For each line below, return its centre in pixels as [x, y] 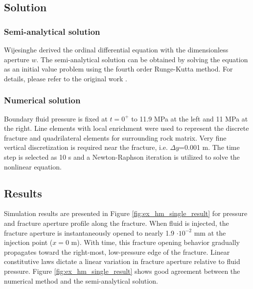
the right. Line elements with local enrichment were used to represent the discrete [126, 128]
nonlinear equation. [33, 166]
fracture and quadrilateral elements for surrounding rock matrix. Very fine [115, 137]
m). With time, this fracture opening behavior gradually [155, 242]
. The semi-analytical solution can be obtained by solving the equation [142, 59]
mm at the [210, 232]
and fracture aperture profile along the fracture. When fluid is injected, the [116, 223]
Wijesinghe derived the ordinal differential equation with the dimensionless [116, 49]
